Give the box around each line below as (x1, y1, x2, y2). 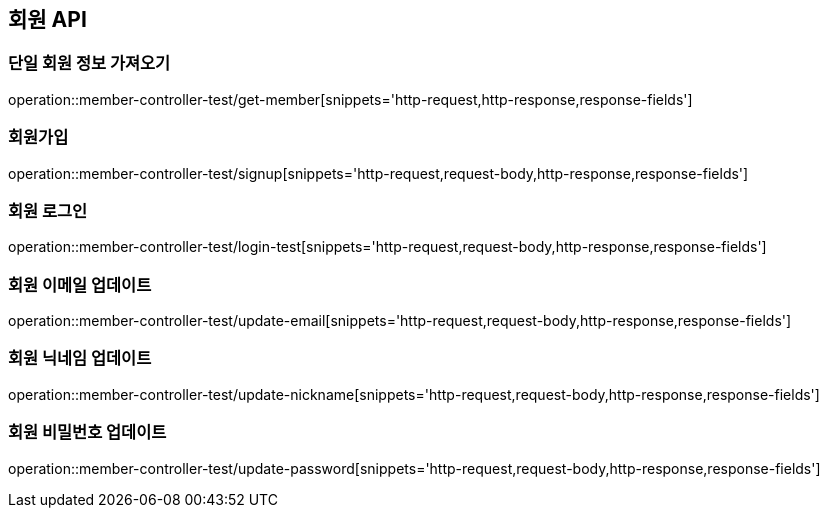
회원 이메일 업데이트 (8, 274, 152, 295)
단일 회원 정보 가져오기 (8, 53, 171, 74)
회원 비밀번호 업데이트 (8, 422, 167, 443)
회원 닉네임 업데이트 (8, 348, 152, 369)
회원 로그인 (8, 200, 88, 221)
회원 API (8, 7, 87, 32)
